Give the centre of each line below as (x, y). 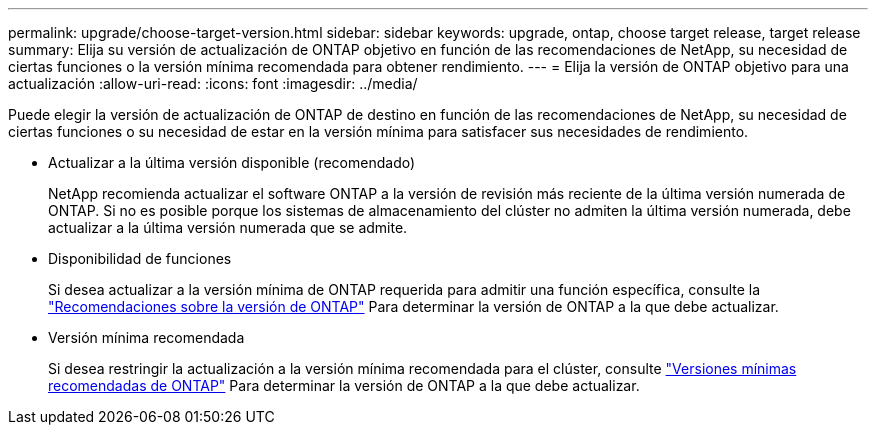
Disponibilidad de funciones (140, 258)
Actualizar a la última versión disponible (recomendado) (232, 162)
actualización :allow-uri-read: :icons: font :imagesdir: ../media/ (213, 83)
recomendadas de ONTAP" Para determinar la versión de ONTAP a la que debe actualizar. (344, 385)
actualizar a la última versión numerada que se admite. (228, 227)
